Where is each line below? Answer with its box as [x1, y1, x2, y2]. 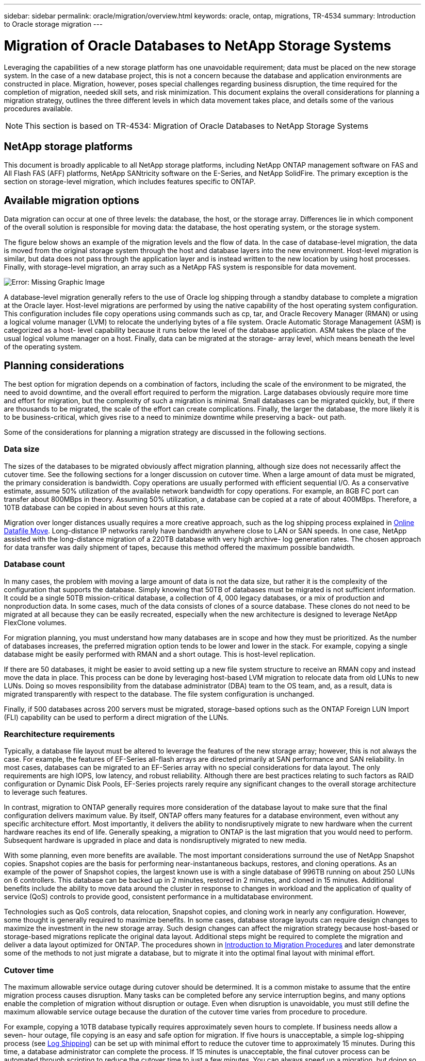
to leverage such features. [4, 788, 87, 797]
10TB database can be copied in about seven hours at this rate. [4, 503, 206, 512]
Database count [4, 559, 65, 569]
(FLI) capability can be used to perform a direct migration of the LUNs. [4, 713, 229, 721]
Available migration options [4, 194, 139, 206]
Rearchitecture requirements [4, 729, 115, 739]
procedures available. [4, 104, 73, 113]
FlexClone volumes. [4, 618, 67, 627]
